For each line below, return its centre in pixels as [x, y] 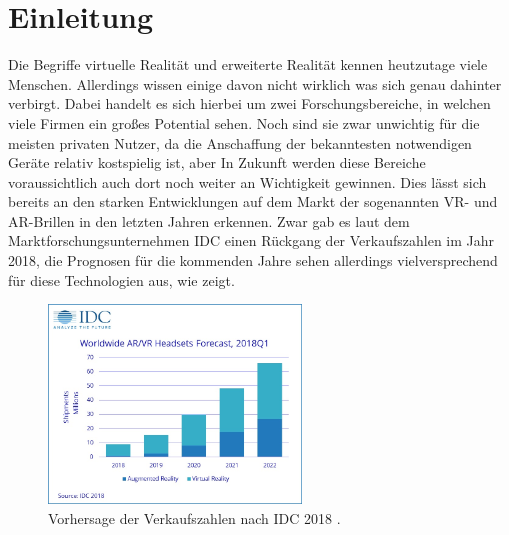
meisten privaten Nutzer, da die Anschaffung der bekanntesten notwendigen [240, 142]
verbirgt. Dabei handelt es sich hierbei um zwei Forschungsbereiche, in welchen [249, 103]
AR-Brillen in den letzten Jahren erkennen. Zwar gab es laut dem [209, 220]
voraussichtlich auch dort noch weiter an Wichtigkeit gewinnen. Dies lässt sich [247, 181]
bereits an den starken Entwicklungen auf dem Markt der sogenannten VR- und [253, 201]
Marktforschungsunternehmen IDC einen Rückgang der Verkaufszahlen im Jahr [251, 240]
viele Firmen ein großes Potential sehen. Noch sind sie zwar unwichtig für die [244, 122]
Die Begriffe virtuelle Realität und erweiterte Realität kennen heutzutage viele [248, 64]
